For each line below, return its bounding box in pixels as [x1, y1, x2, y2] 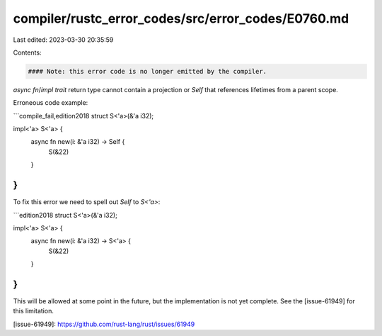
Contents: [13, 48, 42, 57]
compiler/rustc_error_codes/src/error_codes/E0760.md [13, 11, 349, 26]
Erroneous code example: [13, 99, 88, 107]
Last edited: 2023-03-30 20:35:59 [13, 35, 114, 44]
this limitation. [13, 307, 54, 315]
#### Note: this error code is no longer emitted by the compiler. [28, 67, 267, 75]
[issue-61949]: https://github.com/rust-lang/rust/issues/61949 [13, 320, 195, 328]
